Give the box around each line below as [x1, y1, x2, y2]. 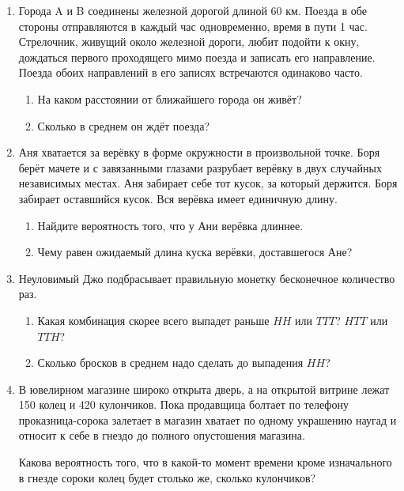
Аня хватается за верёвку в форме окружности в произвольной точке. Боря [18, 144, 380, 161]
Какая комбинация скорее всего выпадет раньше [37, 312, 270, 328]
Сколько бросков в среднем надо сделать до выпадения [37, 354, 304, 371]
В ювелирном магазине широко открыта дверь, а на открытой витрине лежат [18, 380, 390, 397]
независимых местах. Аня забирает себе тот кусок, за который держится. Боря [18, 175, 398, 191]
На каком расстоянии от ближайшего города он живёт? [37, 90, 302, 107]
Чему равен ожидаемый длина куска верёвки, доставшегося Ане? [37, 244, 353, 260]
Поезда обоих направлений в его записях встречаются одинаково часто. [18, 64, 363, 81]
